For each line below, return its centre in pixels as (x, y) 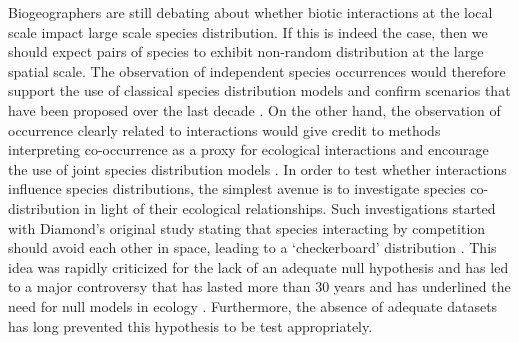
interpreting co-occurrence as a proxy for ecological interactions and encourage (248, 149)
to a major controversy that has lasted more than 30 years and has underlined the (259, 286)
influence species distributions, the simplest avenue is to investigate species (237, 188)
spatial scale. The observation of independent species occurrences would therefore (257, 70)
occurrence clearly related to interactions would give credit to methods (224, 129)
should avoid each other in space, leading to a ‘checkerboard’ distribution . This (252, 247)
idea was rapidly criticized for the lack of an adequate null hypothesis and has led (258, 266)
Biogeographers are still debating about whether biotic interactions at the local (250, 12)
